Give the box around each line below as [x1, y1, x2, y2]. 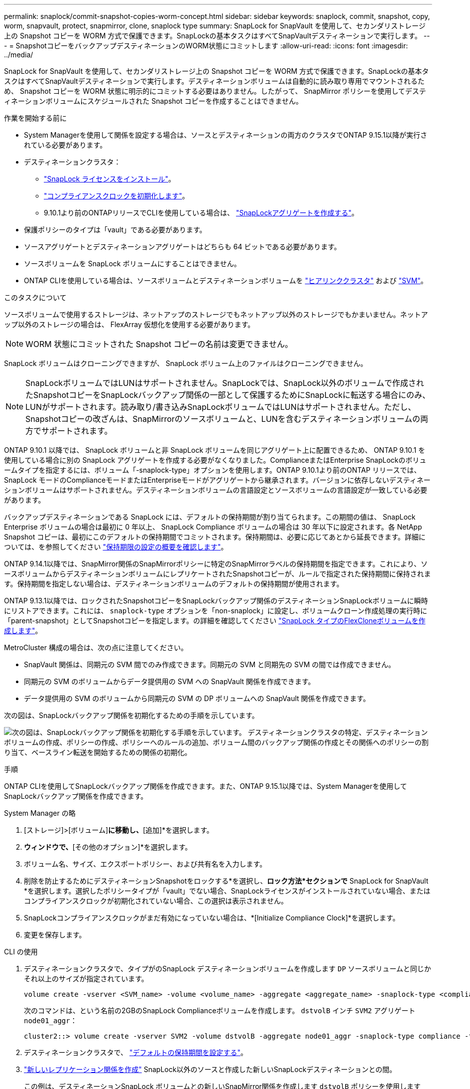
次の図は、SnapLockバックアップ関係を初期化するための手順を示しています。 [4, 711, 259, 720]
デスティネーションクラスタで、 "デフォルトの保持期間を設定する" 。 [24, 1048, 248, 1057]
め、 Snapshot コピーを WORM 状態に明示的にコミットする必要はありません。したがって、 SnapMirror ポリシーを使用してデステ [4, 87, 426, 95]
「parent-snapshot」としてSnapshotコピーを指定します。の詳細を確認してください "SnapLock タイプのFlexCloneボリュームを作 [4, 616, 426, 625]
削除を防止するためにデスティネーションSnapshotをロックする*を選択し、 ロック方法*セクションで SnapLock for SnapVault [24, 877, 429, 885]
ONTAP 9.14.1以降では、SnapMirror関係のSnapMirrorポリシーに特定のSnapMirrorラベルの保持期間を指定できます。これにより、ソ [4, 559, 428, 568]
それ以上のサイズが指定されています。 [24, 974, 148, 983]
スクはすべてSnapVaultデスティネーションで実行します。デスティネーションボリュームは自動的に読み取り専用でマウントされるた [4, 77, 425, 85]
